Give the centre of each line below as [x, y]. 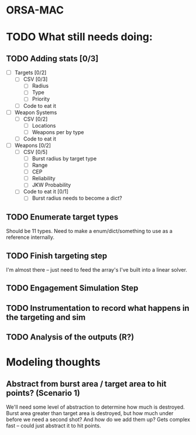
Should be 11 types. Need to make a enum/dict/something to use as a [89, 231]
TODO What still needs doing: [80, 37]
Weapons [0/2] [33, 145]
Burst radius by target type [64, 158]
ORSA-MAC [35, 10]
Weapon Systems [36, 112]
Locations [44, 125]
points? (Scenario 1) [43, 393]
